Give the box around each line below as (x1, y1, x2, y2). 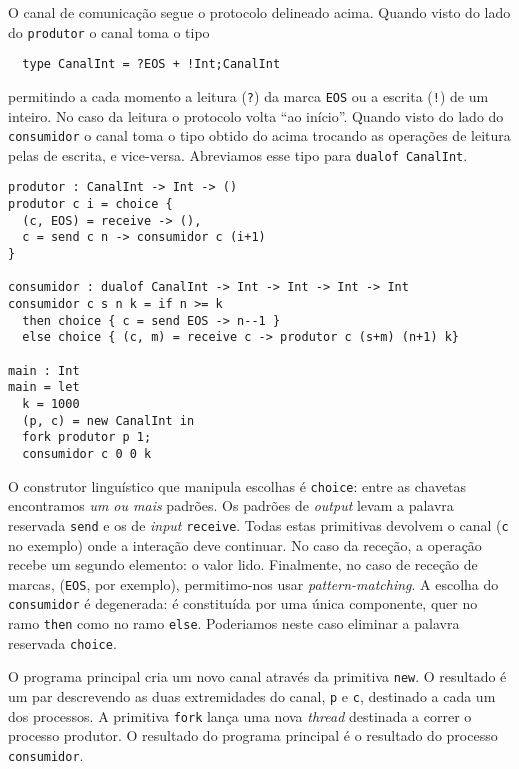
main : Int (8, 363, 80, 378)
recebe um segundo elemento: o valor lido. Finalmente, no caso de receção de (8, 554, 478, 575)
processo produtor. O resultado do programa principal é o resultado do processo (8, 725, 498, 746)
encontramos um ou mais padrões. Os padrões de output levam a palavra (8, 495, 454, 516)
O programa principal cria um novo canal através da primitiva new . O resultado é (8, 666, 507, 687)
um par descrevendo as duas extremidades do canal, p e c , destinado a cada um (8, 686, 496, 706)
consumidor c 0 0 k (22, 446, 152, 461)
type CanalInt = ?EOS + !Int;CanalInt (22, 57, 281, 72)
